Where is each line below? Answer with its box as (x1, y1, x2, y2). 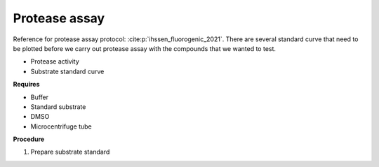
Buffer (30, 93, 49, 101)
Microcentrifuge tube (30, 122, 93, 131)
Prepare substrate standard (30, 147, 110, 157)
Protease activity (30, 57, 80, 66)
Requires (13, 80, 40, 89)
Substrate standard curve (30, 67, 105, 75)
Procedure (13, 135, 45, 143)
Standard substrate (30, 102, 86, 111)
